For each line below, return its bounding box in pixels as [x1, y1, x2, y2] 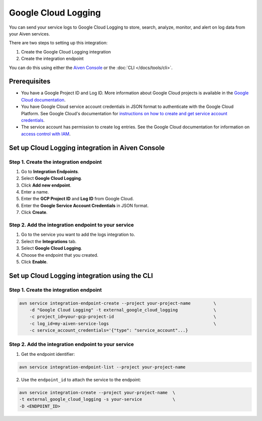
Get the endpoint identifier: [21, 351, 75, 357]
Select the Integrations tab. [21, 238, 77, 244]
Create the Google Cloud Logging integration [21, 49, 111, 54]
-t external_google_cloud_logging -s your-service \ [19, 397, 176, 402]
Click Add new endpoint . [21, 182, 71, 188]
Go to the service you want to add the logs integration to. [21, 231, 135, 238]
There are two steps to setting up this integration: [9, 40, 108, 46]
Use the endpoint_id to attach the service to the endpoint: [21, 377, 141, 383]
